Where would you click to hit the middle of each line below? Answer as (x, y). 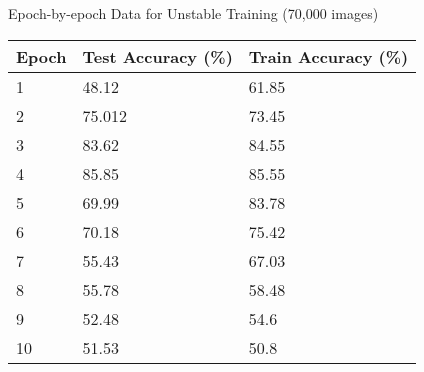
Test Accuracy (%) (157, 56)
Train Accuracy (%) (328, 56)
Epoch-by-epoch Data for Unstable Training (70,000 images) (193, 13)
